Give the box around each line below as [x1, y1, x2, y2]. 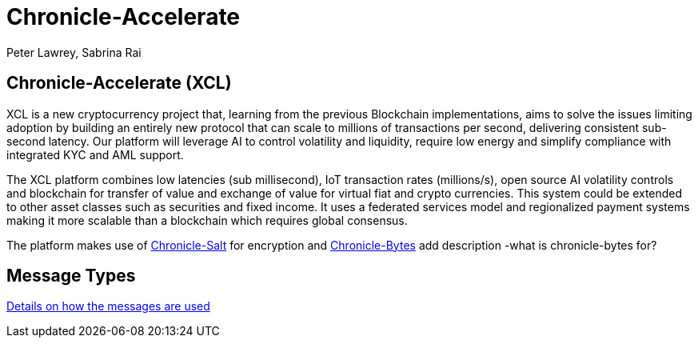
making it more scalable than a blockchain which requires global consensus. [6, 213, 408, 227]
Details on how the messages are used [6, 299, 210, 314]
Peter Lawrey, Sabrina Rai [6, 45, 142, 59]
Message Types [6, 266, 136, 286]
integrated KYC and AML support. [6, 147, 184, 162]
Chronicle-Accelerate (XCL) [6, 73, 232, 94]
